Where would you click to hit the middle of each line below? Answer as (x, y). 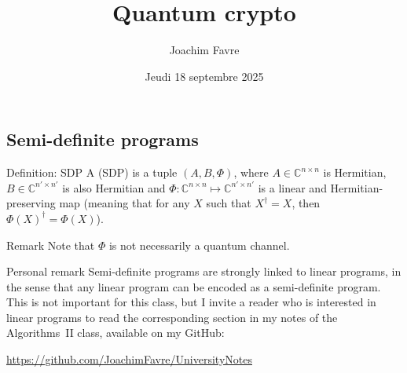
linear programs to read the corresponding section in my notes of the (172, 317)
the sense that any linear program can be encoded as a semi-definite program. (194, 286)
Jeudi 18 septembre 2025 (204, 76)
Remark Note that (51, 245)
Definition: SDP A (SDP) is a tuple (92, 172)
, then (306, 203)
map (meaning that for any (125, 203)
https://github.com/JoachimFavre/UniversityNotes (129, 359)
